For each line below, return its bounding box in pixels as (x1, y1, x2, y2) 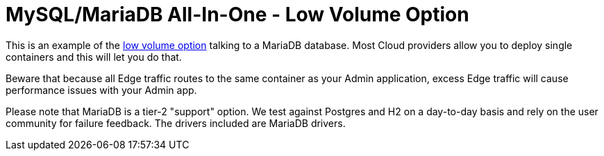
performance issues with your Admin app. (6, 84, 197, 96)
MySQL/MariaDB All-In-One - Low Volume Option (6, 3, 469, 26)
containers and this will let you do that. (6, 50, 182, 63)
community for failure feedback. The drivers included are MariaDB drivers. (6, 117, 346, 129)
